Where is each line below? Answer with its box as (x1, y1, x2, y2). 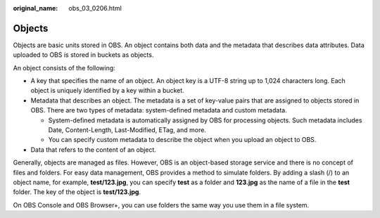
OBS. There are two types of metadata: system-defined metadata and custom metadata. (30, 106, 288, 115)
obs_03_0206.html (68, 4, 122, 12)
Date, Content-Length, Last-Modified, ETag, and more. (48, 126, 207, 134)
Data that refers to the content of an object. (30, 145, 156, 154)
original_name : (13, 4, 58, 12)
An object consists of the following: (13, 63, 115, 72)
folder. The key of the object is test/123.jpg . (13, 188, 141, 196)
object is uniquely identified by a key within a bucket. (30, 86, 184, 95)
